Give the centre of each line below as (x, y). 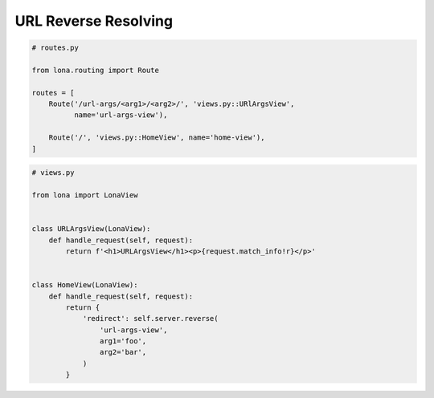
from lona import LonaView (85, 195)
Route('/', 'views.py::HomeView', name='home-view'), (157, 138)
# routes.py (55, 48)
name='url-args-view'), (121, 115)
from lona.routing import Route (96, 70)
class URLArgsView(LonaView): (91, 229)
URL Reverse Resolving (94, 21)
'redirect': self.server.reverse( (150, 319)
